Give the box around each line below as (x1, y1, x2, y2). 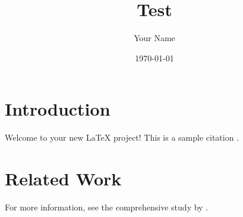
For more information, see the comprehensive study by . (5, 200, 209, 213)
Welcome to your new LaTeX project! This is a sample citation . (5, 131, 239, 144)
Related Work (5, 166, 122, 191)
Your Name (134, 32, 175, 44)
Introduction (5, 97, 111, 121)
